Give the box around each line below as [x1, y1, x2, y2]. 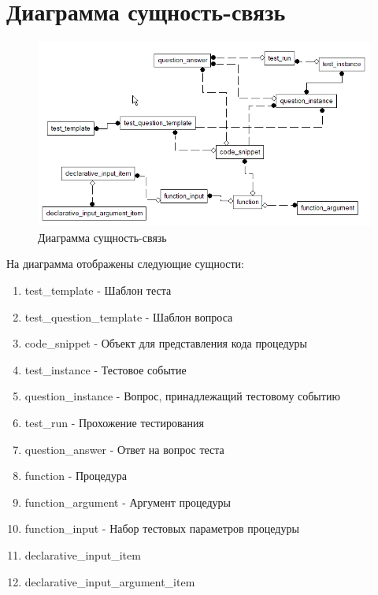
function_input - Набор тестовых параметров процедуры [24, 520, 299, 537]
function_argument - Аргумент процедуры [24, 493, 232, 510]
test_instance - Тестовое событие [24, 361, 187, 377]
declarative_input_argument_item [24, 573, 195, 589]
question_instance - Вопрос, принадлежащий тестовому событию [24, 388, 340, 404]
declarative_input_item [24, 546, 141, 563]
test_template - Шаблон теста [24, 282, 172, 298]
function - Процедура [24, 467, 127, 484]
